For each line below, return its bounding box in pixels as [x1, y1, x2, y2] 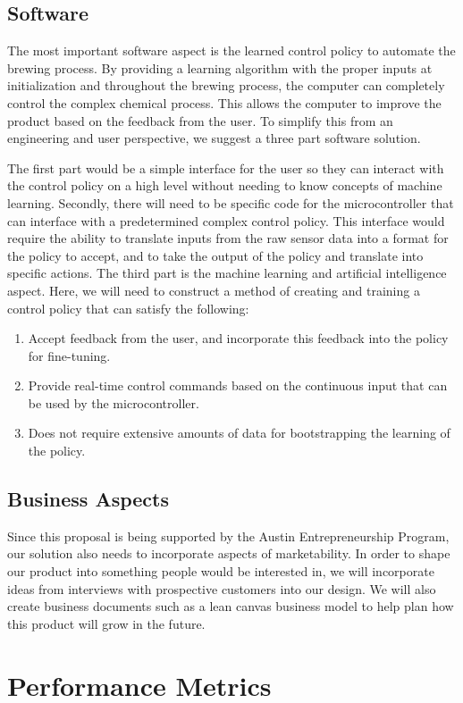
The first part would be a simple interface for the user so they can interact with [7, 158, 444, 177]
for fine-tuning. [28, 346, 111, 364]
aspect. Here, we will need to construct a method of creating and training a [7, 280, 420, 299]
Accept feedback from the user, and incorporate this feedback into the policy [28, 329, 449, 347]
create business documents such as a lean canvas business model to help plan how [7, 597, 454, 615]
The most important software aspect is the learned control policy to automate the [7, 41, 456, 60]
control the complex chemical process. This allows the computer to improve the [7, 93, 442, 112]
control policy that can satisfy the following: [7, 298, 249, 317]
